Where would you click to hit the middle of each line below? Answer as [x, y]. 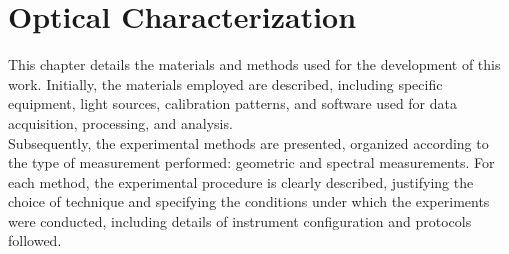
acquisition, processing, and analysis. [120, 122]
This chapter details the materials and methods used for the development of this [254, 64]
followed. [35, 240]
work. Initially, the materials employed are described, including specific [225, 83]
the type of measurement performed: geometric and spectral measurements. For [251, 162]
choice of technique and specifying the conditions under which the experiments [249, 201]
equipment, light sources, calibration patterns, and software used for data [232, 103]
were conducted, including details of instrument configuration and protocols [240, 220]
